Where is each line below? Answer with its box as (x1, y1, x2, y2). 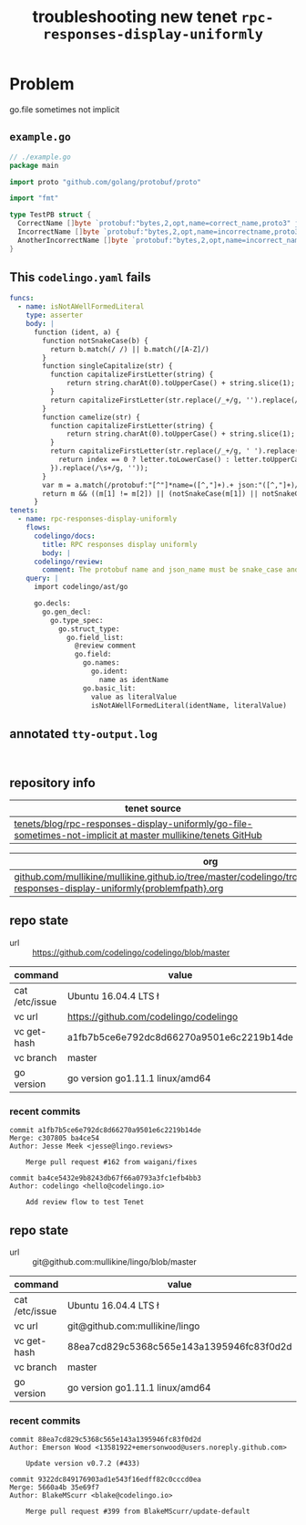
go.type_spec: (49, 615, 104, 625)
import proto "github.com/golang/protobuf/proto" (9, 177, 202, 186)
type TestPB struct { (9, 210, 92, 220)
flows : (25, 523, 51, 532)
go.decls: (33, 599, 71, 608)
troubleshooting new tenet (32, 6, 238, 27)
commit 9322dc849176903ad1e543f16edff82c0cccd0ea (9, 1475, 202, 1485)
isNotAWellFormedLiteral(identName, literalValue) (90, 700, 287, 710)
